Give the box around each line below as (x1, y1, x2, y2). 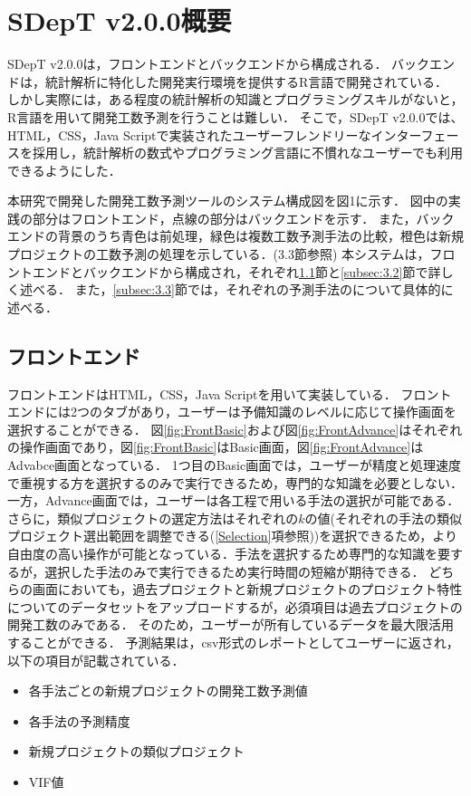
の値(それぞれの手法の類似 (304, 508, 463, 527)
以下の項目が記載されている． (7, 650, 185, 669)
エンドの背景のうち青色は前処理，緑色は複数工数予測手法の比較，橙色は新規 (7, 226, 464, 245)
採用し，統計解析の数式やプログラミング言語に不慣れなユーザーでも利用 (32, 143, 463, 162)
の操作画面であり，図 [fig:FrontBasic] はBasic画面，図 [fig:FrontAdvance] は (7, 437, 424, 456)
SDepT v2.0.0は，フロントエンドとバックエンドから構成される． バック (7, 54, 430, 73)
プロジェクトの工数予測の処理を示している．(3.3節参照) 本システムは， (7, 245, 430, 264)
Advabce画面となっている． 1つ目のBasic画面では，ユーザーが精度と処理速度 (7, 456, 461, 475)
